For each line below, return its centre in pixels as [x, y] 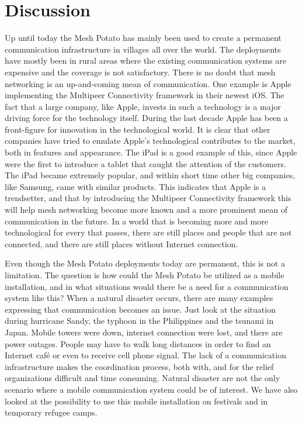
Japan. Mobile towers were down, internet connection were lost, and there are [144, 332]
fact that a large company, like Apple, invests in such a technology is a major [143, 106]
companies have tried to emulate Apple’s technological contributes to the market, [150, 141]
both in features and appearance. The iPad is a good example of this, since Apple [151, 152]
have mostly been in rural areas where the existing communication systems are [146, 60]
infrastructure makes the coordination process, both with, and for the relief [139, 366]
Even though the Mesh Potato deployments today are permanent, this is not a [145, 263]
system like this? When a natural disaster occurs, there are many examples [139, 298]
